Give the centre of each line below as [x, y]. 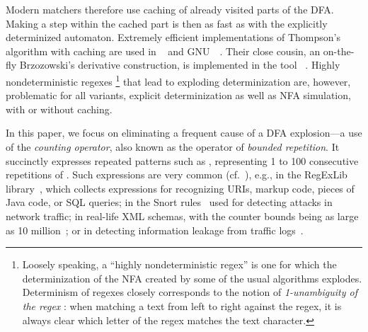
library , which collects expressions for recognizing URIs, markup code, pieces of [180, 188]
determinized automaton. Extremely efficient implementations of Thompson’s [173, 37]
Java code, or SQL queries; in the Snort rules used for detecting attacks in [169, 202]
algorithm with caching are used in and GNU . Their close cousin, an [163, 51]
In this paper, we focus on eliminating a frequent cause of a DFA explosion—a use [184, 133]
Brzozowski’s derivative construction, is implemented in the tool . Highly [180, 65]
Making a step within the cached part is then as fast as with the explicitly [167, 23]
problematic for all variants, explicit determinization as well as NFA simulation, [178, 95]
